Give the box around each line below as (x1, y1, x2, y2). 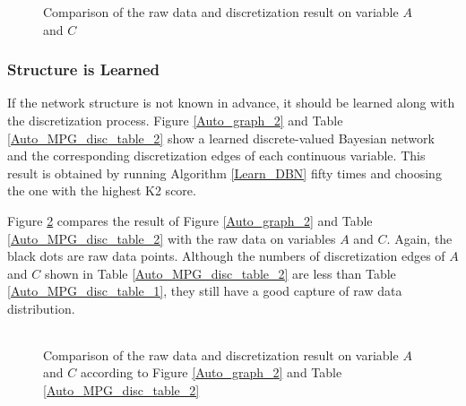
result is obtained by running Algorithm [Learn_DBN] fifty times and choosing (7, 163, 442, 182)
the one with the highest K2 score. (7, 181, 196, 200)
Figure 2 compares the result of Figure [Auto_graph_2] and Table (7, 211, 373, 229)
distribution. (7, 298, 75, 317)
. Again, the (386, 229, 453, 247)
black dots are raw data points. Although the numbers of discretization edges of (7, 246, 445, 265)
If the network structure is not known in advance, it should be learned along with (7, 93, 455, 112)
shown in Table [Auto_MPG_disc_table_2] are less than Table (44, 263, 396, 282)
